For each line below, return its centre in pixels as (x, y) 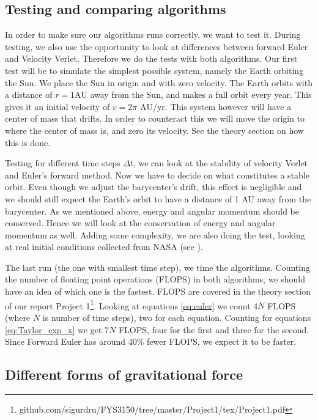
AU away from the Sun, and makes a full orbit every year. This (193, 94)
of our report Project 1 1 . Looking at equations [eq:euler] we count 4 (131, 304)
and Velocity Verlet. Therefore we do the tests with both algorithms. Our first (151, 58)
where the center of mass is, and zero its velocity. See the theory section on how (154, 130)
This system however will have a (231, 106)
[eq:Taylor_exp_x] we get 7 (57, 329)
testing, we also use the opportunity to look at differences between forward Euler (157, 46)
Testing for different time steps (63, 163)
